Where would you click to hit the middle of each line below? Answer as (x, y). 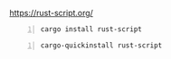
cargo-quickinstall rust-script (101, 45)
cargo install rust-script (91, 29)
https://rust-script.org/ (51, 13)
